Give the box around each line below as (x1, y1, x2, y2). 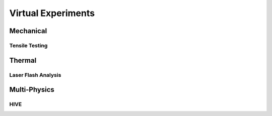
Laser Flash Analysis (9, 71, 61, 78)
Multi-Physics (9, 85, 55, 94)
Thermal (9, 56, 37, 65)
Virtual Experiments (9, 8, 95, 19)
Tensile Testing (9, 42, 48, 49)
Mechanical (9, 27, 47, 35)
